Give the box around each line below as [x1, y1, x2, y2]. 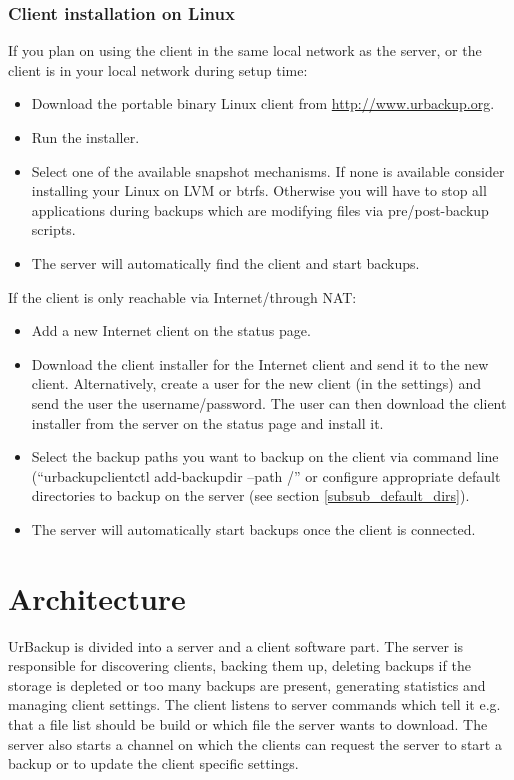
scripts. [31, 219, 76, 240]
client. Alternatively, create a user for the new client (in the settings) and [31, 373, 481, 394]
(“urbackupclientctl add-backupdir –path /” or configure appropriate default [31, 465, 501, 486]
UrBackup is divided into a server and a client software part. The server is [8, 635, 464, 656]
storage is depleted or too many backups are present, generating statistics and [8, 674, 486, 695]
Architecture [8, 577, 186, 618]
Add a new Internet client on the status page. [31, 320, 311, 341]
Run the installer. [31, 127, 140, 147]
